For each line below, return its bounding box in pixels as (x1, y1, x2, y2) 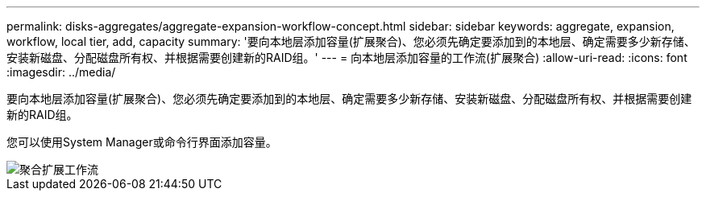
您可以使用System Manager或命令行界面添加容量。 (6, 135, 277, 149)
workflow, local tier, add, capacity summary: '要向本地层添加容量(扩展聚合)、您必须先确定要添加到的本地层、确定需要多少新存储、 (6, 35, 696, 48)
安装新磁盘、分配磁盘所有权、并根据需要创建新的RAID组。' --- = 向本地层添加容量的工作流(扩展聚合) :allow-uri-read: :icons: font (6, 51, 687, 64)
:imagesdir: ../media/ (6, 65, 116, 79)
